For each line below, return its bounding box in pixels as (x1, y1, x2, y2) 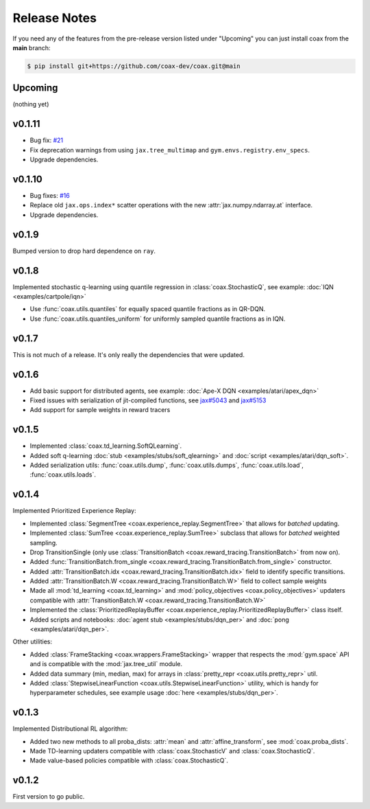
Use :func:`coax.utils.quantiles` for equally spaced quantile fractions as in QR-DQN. (29, 305, 266, 313)
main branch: (12, 43, 51, 52)
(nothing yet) (12, 100, 49, 109)
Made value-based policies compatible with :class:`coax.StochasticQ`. (29, 756, 229, 765)
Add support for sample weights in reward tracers (29, 406, 171, 414)
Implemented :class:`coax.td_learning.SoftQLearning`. (29, 442, 182, 450)
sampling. (29, 538, 58, 547)
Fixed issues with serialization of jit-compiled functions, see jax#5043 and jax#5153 (29, 396, 267, 404)
